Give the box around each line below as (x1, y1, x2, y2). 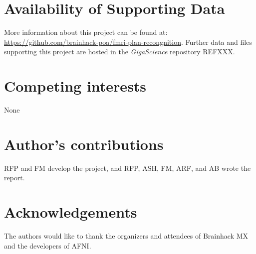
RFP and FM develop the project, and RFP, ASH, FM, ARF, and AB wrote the (4, 162, 251, 173)
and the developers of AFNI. (4, 240, 91, 251)
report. (4, 172, 25, 183)
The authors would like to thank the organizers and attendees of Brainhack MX (4, 231, 249, 241)
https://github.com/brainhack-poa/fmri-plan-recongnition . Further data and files (4, 36, 252, 47)
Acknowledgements (4, 202, 137, 222)
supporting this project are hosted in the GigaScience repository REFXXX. (4, 46, 235, 57)
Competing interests (4, 76, 147, 96)
